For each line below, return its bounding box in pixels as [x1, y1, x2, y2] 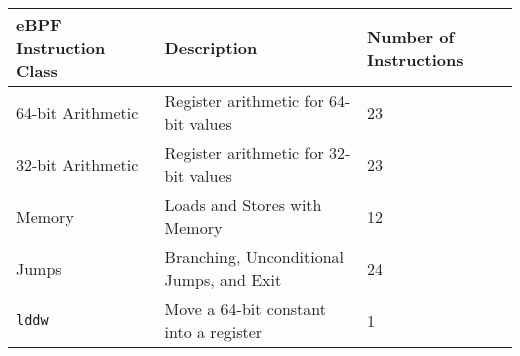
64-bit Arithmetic [16, 100, 139, 124]
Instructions [366, 47, 464, 71]
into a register [164, 320, 263, 343]
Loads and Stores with [164, 193, 322, 216]
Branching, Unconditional [164, 245, 345, 268]
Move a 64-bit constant [164, 297, 327, 320]
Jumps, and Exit [164, 268, 282, 291]
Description [164, 36, 258, 59]
